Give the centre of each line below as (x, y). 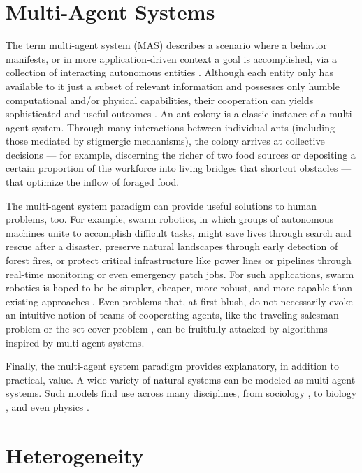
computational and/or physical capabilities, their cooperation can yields (160, 100)
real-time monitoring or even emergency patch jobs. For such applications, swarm (180, 274)
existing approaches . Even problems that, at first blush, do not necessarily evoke (179, 301)
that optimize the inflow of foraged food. (93, 182)
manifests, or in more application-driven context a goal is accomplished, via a (172, 58)
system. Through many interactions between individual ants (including (183, 127)
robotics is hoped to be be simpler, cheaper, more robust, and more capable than (179, 288)
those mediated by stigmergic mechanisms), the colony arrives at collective (165, 141)
